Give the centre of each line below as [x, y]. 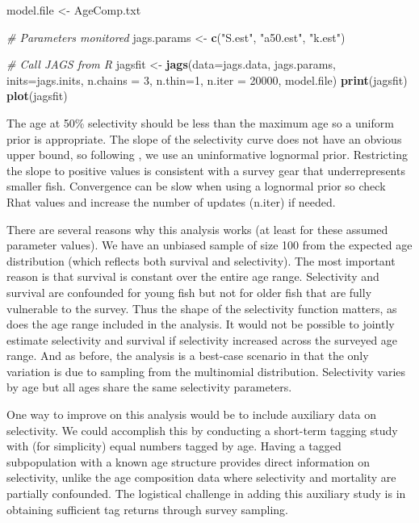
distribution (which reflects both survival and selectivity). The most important [201, 260]
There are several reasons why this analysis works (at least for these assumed [197, 229]
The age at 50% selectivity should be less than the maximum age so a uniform [200, 122]
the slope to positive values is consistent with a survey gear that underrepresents [206, 170]
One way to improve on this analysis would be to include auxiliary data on [192, 414]
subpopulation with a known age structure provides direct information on [189, 461]
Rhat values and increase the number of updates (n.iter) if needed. [171, 201]
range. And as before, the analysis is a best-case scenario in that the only [188, 356]
